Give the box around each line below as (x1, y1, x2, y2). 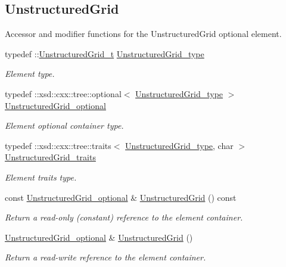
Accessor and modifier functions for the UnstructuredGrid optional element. (5, 27, 282, 40)
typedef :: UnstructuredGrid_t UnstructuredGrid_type (5, 47, 204, 60)
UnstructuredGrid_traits (5, 151, 96, 163)
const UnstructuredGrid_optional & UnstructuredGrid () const (5, 191, 237, 203)
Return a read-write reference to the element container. (5, 251, 206, 263)
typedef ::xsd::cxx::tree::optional (5, 87, 122, 100)
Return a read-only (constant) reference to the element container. (5, 211, 243, 223)
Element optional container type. (5, 119, 124, 132)
